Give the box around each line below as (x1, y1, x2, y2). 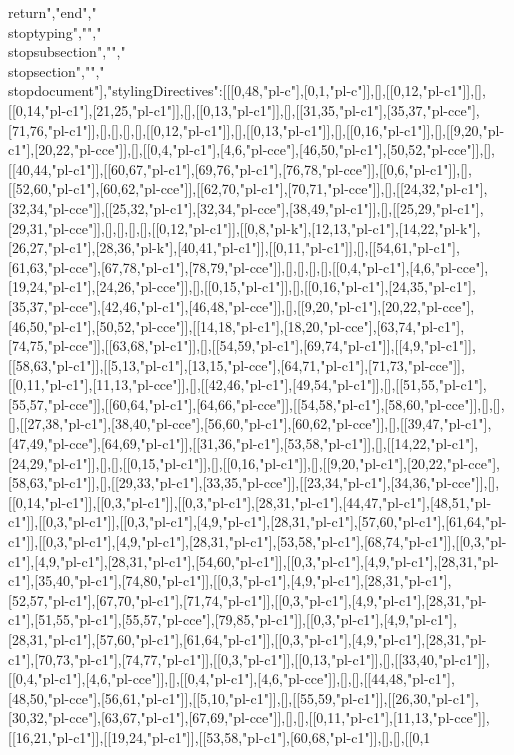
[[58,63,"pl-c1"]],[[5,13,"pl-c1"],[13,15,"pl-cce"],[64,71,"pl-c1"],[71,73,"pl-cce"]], (8, 354, 465, 375)
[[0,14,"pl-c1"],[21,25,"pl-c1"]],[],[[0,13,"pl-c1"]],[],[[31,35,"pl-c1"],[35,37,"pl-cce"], (8, 99, 480, 120)
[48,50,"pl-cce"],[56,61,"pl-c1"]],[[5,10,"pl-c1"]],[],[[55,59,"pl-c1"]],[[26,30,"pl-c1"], (8, 687, 479, 708)
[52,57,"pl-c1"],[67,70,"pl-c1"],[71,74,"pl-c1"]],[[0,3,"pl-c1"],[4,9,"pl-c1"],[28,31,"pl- (8, 589, 487, 610)
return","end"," (8, 2, 97, 22)
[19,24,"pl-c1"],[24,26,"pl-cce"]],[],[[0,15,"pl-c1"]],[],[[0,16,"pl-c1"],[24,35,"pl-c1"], (8, 276, 476, 297)
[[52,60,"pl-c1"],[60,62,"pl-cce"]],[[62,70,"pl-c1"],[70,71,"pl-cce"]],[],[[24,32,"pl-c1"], (8, 178, 488, 199)
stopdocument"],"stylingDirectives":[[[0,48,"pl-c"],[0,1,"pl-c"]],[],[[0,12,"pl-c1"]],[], (8, 80, 486, 101)
